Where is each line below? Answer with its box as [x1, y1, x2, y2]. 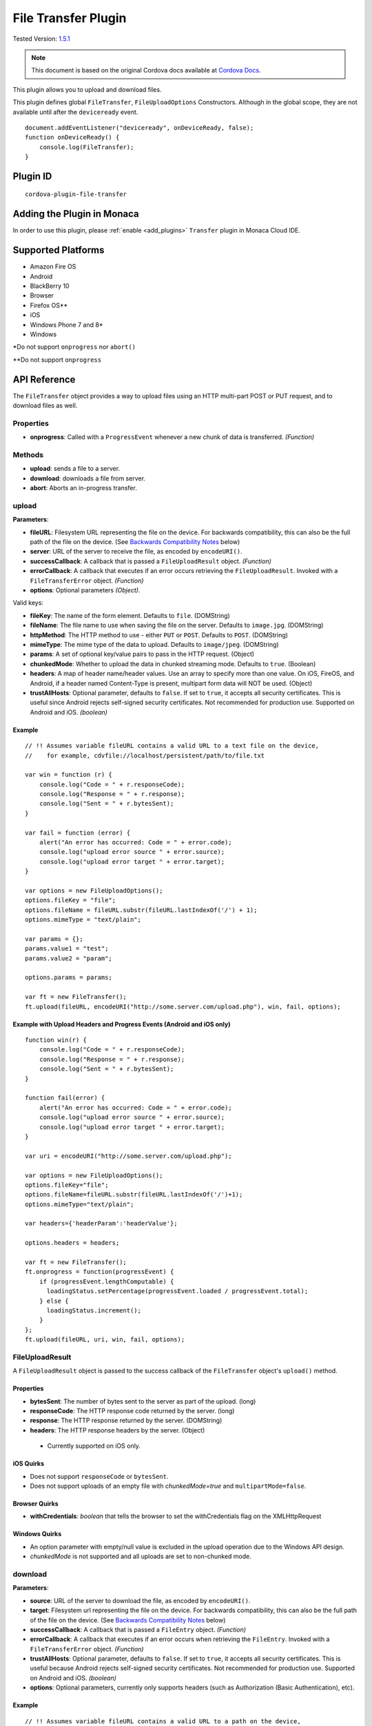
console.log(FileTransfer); [39, 143, 134, 151]
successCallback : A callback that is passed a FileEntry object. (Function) [30, 1625, 247, 1633]
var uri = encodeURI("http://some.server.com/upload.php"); [25, 1152, 232, 1160]
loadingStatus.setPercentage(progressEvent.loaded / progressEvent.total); [46, 1288, 309, 1295]
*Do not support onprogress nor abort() [12, 342, 136, 351]
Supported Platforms [12, 244, 105, 256]
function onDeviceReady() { [25, 133, 120, 142]
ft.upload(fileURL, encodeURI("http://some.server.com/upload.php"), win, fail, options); [25, 1002, 341, 1011]
